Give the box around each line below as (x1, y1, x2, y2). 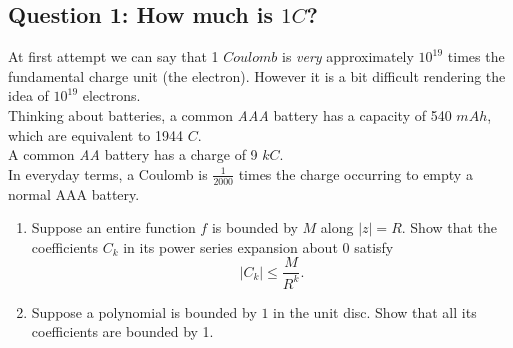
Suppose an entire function (31, 217, 196, 238)
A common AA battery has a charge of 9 (8, 144, 258, 165)
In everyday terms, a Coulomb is (8, 163, 208, 184)
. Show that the (401, 217, 498, 238)
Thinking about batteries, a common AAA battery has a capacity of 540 (8, 104, 452, 125)
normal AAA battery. (8, 183, 140, 204)
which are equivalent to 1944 (8, 124, 184, 145)
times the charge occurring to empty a (238, 163, 473, 184)
